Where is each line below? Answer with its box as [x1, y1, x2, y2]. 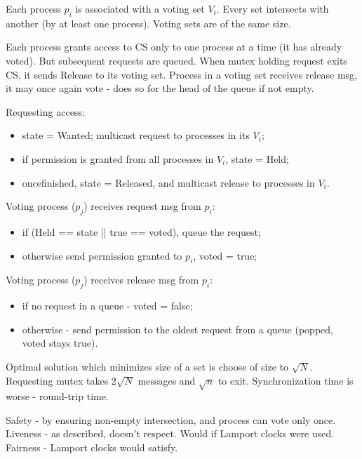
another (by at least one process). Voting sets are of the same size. [6, 15, 291, 30]
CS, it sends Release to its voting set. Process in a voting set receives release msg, [6, 67, 357, 81]
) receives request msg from [83, 199, 201, 213]
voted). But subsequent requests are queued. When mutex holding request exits [6, 53, 347, 67]
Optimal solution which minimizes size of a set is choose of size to [6, 359, 288, 373]
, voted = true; [193, 248, 257, 262]
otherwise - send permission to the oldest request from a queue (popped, [22, 321, 333, 336]
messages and [138, 373, 196, 387]
